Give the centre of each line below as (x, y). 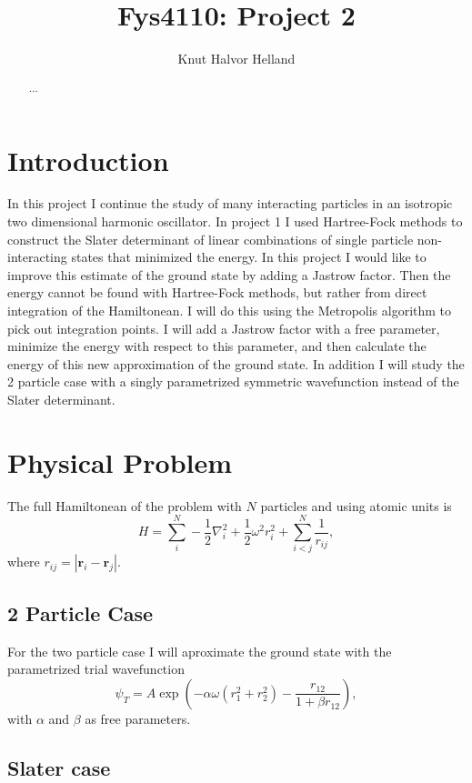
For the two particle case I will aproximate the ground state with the (200, 651)
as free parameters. (138, 718)
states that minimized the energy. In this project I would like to (249, 257)
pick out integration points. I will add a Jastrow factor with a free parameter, (224, 328)
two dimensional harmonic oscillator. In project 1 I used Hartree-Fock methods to (235, 221)
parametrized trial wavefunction (96, 669)
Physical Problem (120, 462)
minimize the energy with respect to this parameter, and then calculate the (217, 346)
